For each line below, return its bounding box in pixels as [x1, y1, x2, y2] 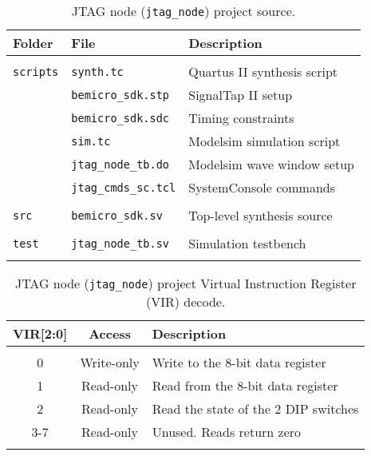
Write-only [80, 353, 140, 371]
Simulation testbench [188, 234, 306, 252]
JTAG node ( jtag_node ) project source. [71, 2, 296, 20]
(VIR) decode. [146, 292, 226, 311]
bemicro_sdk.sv [71, 208, 163, 222]
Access [89, 324, 131, 343]
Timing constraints [188, 109, 294, 127]
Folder [13, 34, 53, 52]
